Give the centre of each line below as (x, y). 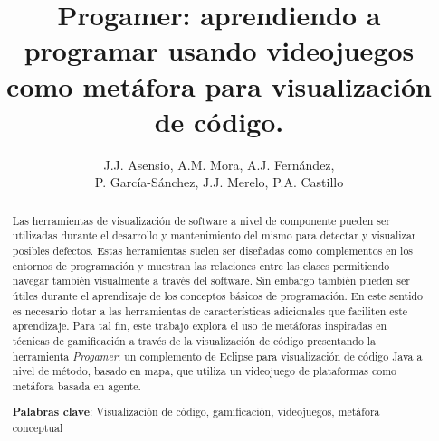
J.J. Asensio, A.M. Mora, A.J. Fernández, (219, 164)
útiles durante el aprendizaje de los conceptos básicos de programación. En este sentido (218, 295)
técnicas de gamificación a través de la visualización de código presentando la (194, 340)
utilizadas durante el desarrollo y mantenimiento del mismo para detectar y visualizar (214, 235)
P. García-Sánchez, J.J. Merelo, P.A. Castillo (219, 182)
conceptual (38, 428)
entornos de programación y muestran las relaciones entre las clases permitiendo (201, 265)
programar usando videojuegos (219, 50)
